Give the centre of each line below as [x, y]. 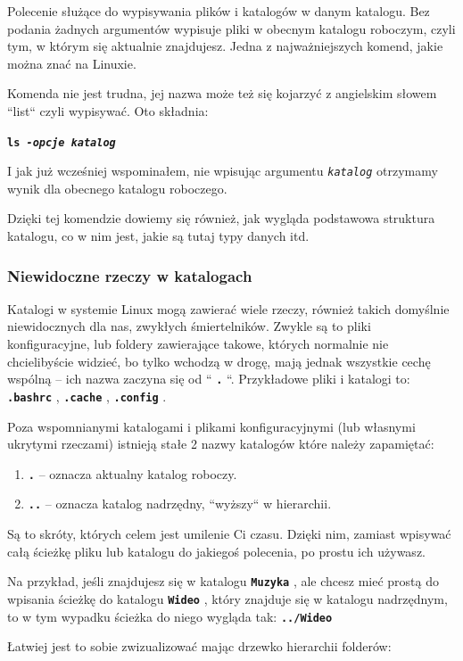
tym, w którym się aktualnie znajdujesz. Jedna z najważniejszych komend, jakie [225, 46]
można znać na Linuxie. [72, 63]
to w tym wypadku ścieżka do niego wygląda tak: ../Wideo [170, 616]
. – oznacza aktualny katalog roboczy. [132, 473]
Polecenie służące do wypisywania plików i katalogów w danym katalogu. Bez [219, 11]
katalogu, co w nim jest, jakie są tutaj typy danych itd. [158, 236]
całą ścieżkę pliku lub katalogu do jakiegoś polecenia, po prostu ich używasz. [216, 551]
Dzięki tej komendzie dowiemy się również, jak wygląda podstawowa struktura [221, 218]
